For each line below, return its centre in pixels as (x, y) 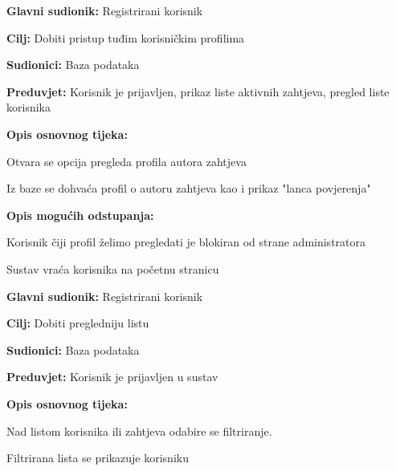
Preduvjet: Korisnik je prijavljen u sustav (112, 377)
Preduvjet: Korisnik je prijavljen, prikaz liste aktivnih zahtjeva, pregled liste (198, 91)
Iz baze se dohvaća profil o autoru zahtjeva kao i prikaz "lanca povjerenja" (189, 188)
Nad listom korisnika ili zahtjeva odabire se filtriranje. (139, 430)
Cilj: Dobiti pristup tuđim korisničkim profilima (126, 37)
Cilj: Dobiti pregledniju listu (78, 323)
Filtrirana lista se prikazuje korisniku (98, 458)
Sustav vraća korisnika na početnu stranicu (113, 268)
